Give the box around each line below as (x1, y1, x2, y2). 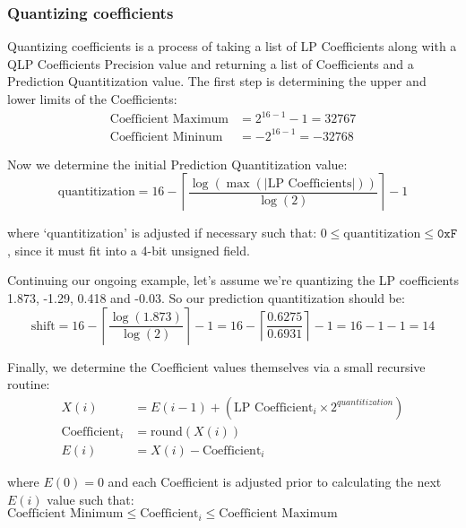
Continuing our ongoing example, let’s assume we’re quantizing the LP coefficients (7, 271, 459, 290)
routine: (7, 375, 50, 394)
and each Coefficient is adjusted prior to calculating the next (108, 472, 442, 490)
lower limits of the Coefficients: (7, 90, 177, 108)
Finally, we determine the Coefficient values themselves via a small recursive (7, 357, 426, 376)
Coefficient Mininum (109, 130, 223, 143)
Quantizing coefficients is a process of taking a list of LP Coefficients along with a (7, 37, 457, 56)
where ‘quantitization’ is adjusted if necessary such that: (7, 223, 317, 242)
